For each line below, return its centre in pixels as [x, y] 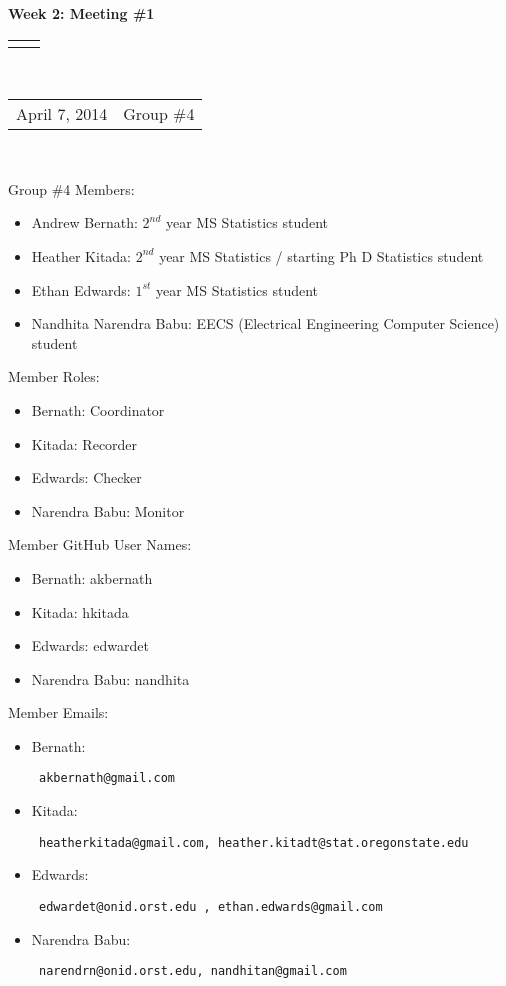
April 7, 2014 [62, 114]
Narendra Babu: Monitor [108, 510]
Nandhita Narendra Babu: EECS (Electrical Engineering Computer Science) [265, 323]
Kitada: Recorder [84, 443]
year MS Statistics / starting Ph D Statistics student [321, 255]
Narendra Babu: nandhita [110, 678]
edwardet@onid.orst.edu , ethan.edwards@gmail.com [210, 906]
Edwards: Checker [86, 477]
